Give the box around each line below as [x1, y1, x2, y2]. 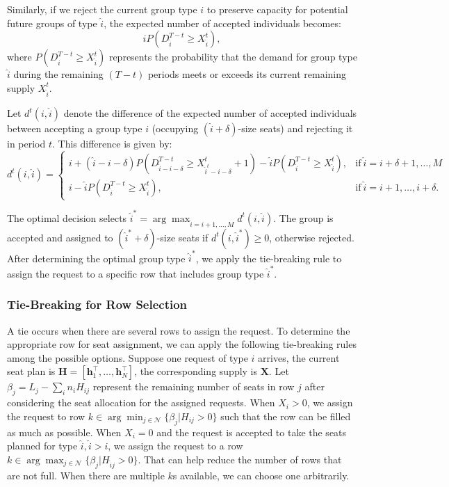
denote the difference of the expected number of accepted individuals [63, 106, 357, 120]
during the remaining [13, 67, 104, 81]
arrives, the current [258, 350, 340, 365]
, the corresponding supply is [134, 364, 258, 378]
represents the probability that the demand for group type [108, 49, 357, 64]
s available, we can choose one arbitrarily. [172, 468, 350, 483]
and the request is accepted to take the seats [156, 424, 347, 439]
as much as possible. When [7, 424, 122, 439]
